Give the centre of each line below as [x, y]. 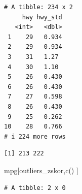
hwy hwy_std [42, 17]
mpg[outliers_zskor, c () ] [41, 170]
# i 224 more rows [35, 136]
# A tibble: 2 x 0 [35, 188]
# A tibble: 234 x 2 [39, 7]
